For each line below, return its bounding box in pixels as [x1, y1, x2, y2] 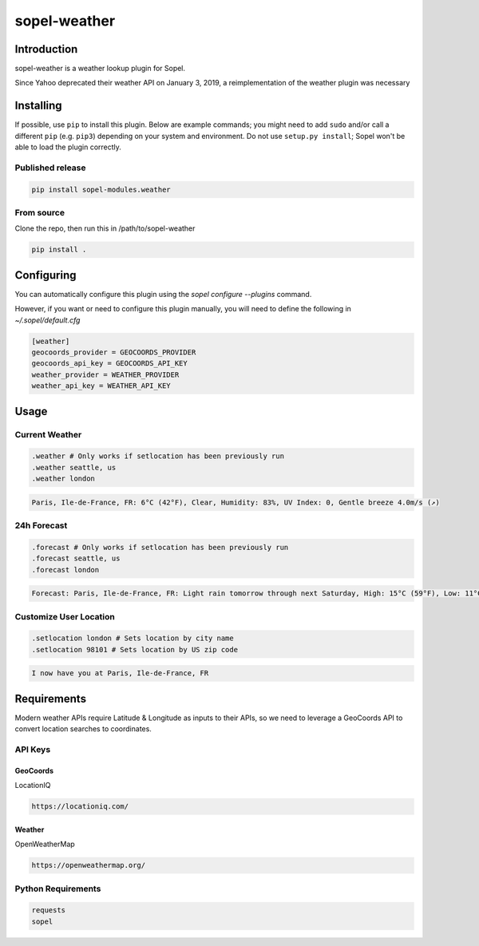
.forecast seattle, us [31, 554, 121, 563]
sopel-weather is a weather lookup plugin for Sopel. [14, 64, 186, 73]
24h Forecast [14, 520, 68, 531]
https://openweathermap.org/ [31, 861, 146, 870]
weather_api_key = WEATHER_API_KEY [31, 382, 171, 390]
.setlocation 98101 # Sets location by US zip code [31, 645, 239, 654]
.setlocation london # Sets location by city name [31, 634, 235, 643]
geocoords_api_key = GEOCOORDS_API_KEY [31, 359, 188, 368]
